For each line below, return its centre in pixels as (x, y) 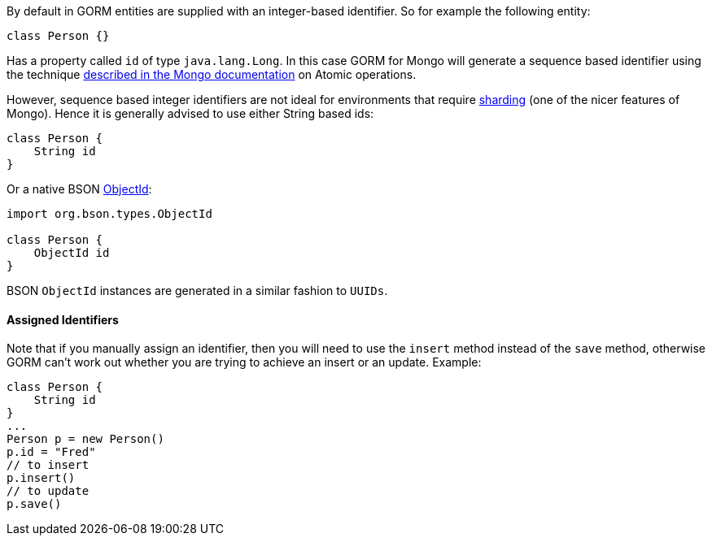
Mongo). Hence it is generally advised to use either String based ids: (190, 113)
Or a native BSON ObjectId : (79, 189)
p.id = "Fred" (51, 452)
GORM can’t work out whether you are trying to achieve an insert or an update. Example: (244, 362)
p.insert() (41, 478)
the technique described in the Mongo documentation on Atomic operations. (212, 74)
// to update (48, 491)
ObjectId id (72, 253)
